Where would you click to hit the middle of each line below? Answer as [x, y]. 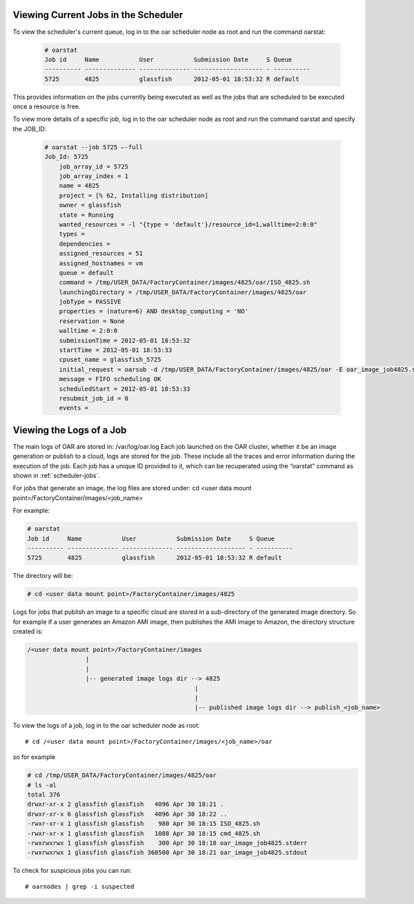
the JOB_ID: [30, 128]
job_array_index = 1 [94, 176]
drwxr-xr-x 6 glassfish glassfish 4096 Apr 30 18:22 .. [127, 814]
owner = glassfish [90, 205]
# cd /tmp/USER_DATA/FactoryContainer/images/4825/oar [122, 776]
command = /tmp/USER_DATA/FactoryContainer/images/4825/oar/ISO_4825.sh [185, 282]
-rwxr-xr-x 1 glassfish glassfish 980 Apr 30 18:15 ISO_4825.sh [144, 824]
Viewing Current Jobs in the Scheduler [98, 15]
